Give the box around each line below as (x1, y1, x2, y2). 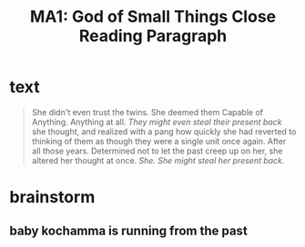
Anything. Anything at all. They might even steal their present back (31, 116, 282, 127)
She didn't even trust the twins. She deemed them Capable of (31, 106, 264, 117)
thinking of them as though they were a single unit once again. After (31, 135, 287, 146)
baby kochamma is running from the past (9, 222, 248, 238)
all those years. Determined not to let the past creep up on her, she (31, 145, 283, 156)
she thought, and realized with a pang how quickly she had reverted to (31, 125, 297, 137)
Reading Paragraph (78, 25, 228, 46)
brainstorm (9, 187, 96, 208)
